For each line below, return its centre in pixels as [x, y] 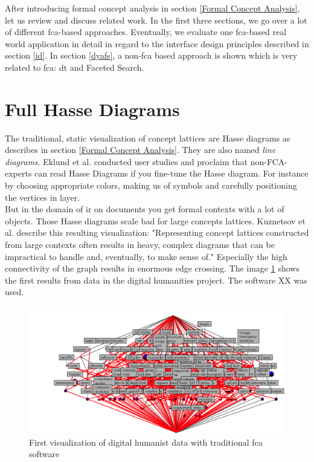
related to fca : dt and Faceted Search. [75, 67]
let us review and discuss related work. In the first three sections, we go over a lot [156, 20]
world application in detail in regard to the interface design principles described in [157, 43]
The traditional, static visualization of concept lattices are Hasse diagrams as [148, 138]
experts [18, 173]
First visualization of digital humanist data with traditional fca [146, 442]
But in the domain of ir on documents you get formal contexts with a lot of [145, 209]
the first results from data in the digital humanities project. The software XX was [156, 280]
